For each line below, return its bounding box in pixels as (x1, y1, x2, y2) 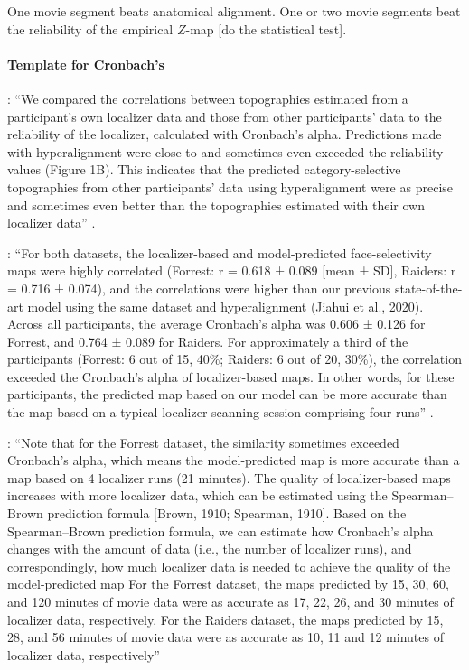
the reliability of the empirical (7, 19, 174, 38)
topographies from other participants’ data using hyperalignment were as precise (7, 177, 454, 196)
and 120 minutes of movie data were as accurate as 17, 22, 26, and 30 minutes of (7, 592, 454, 611)
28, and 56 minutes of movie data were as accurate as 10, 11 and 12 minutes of (7, 628, 444, 647)
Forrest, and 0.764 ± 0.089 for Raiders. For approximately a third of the (7, 331, 408, 350)
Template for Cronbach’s (7, 54, 164, 73)
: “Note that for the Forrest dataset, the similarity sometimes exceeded (7, 433, 399, 451)
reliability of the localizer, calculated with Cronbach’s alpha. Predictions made (7, 125, 442, 144)
